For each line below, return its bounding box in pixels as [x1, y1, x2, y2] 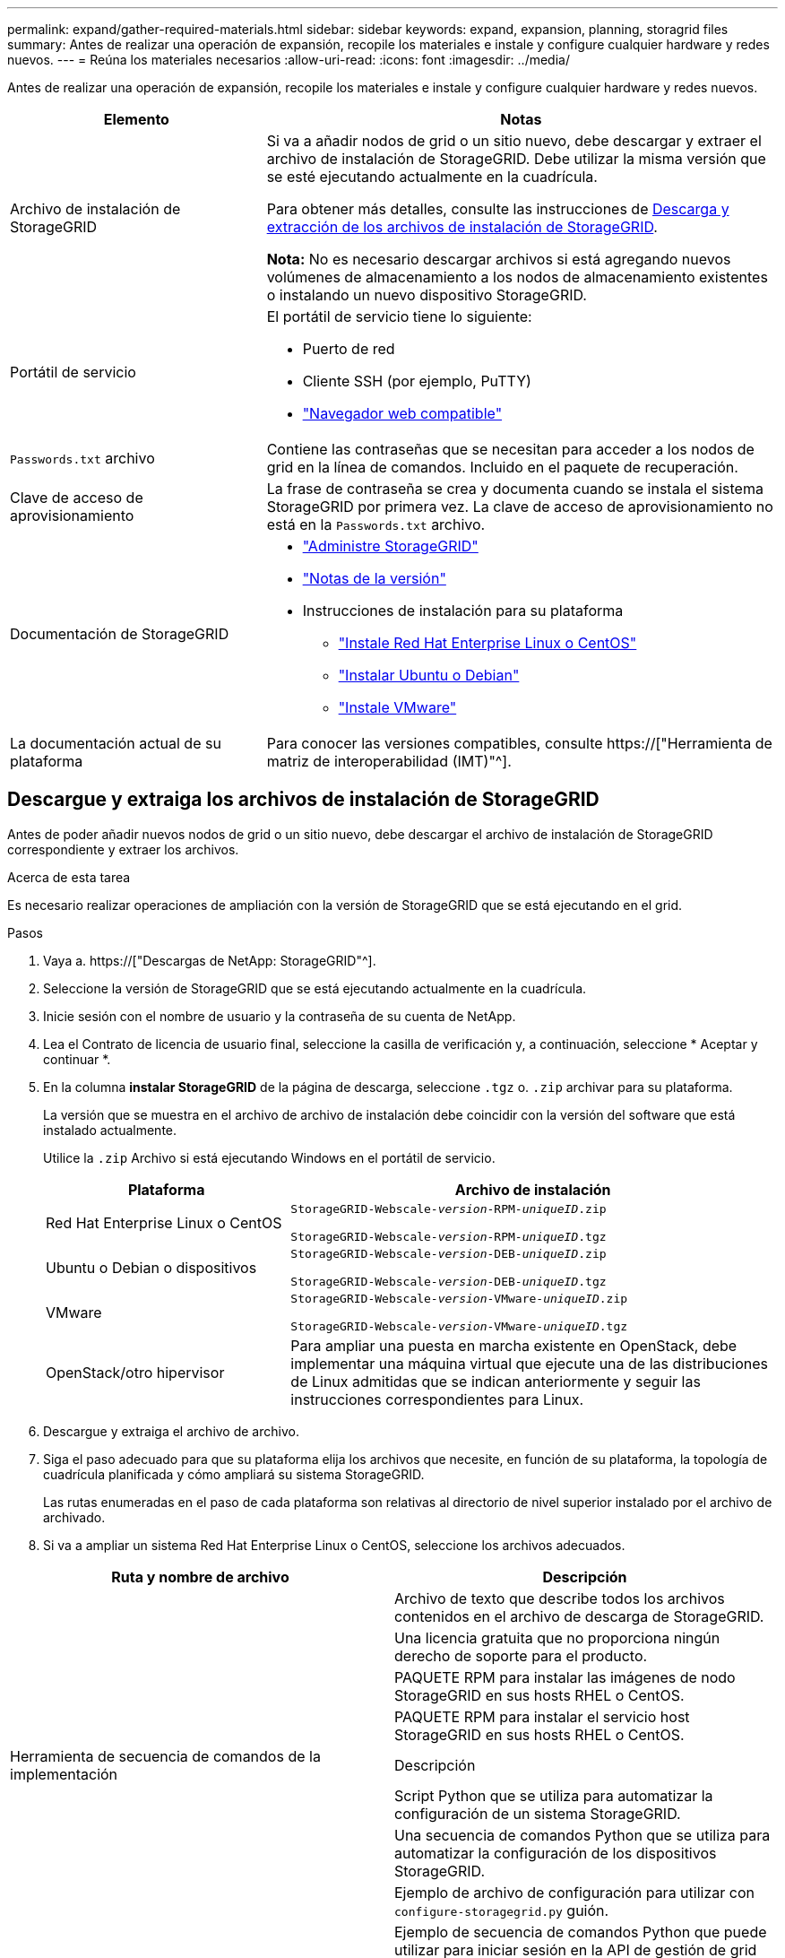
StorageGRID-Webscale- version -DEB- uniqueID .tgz [290, 1274, 607, 1288]
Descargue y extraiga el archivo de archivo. [43, 1423, 299, 1439]
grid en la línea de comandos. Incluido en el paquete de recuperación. [266, 458, 738, 476]
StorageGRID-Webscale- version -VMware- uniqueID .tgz [290, 1319, 628, 1333]
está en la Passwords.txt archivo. [266, 515, 486, 533]
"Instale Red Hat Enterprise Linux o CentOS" [338, 634, 637, 652]
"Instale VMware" [338, 698, 457, 716]
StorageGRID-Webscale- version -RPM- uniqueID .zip [290, 1201, 607, 1216]
